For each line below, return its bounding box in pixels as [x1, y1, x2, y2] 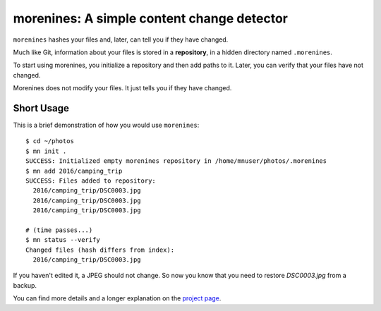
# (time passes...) [25, 226, 93, 234]
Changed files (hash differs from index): [25, 245, 175, 254]
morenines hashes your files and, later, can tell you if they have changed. [13, 35, 229, 44]
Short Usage [13, 102, 70, 114]
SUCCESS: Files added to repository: [25, 176, 157, 185]
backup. [13, 281, 37, 289]
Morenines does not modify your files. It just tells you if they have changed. [13, 84, 232, 92]
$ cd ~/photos [25, 138, 74, 145]
